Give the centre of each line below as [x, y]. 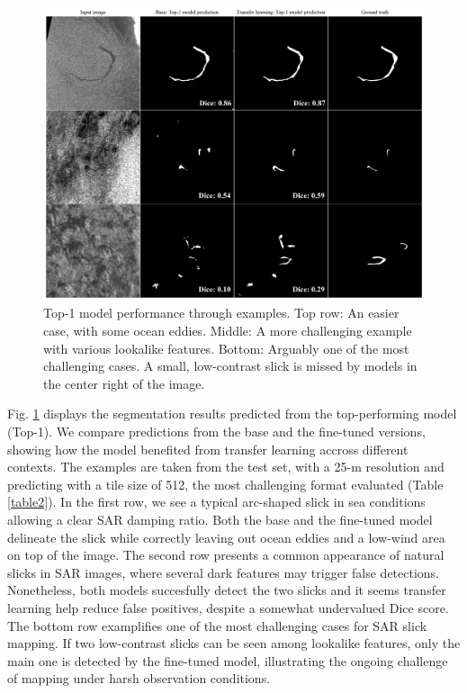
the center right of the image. [124, 383]
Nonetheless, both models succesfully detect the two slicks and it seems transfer [227, 590]
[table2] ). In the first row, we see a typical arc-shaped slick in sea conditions [216, 502]
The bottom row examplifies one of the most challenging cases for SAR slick [217, 625]
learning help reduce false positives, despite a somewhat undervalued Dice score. [228, 607]
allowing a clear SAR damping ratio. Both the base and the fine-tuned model [220, 519]
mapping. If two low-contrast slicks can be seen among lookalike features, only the [234, 643]
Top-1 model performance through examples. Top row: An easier [221, 313]
